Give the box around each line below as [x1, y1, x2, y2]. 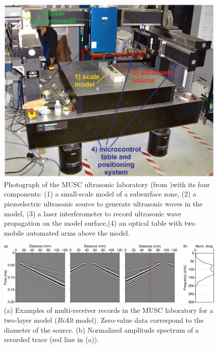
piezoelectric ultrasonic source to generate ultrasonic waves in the [4, 199, 203, 209]
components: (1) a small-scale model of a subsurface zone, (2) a [4, 189, 197, 199]
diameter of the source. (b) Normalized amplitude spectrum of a [4, 324, 199, 335]
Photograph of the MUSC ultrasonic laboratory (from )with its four [4, 179, 210, 189]
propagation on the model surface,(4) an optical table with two [4, 218, 195, 228]
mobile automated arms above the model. [4, 227, 130, 238]
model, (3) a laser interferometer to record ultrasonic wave [4, 208, 181, 218]
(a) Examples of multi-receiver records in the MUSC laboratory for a [4, 305, 214, 315]
